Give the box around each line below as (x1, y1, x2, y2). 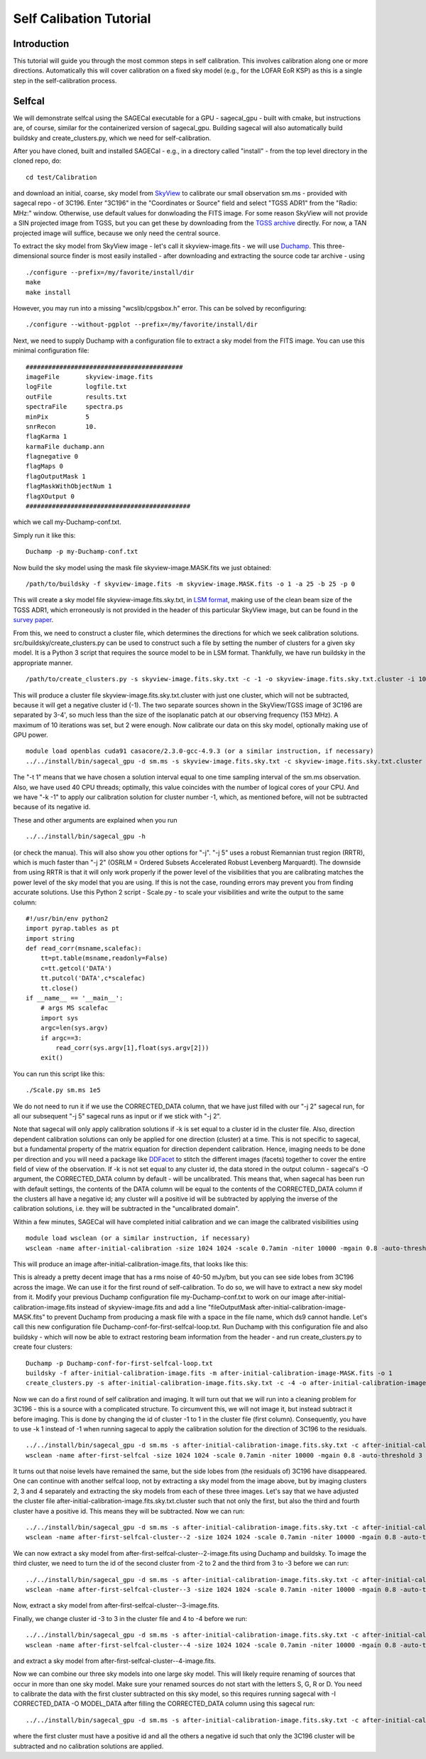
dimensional (13, 252, 49, 260)
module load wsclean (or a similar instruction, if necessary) (26, 1234, 251, 1242)
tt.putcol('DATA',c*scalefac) (40, 974, 146, 983)
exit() (40, 1054, 64, 1062)
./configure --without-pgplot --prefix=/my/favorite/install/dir (26, 321, 258, 328)
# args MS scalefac (40, 1004, 109, 1012)
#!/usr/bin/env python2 (26, 914, 109, 922)
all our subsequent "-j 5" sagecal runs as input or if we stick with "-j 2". (13, 1111, 222, 1120)
